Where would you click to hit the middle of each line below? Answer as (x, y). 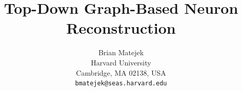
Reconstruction (121, 28)
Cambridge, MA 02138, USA (121, 72)
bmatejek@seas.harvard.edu (121, 84)
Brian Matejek (121, 52)
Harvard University (121, 62)
